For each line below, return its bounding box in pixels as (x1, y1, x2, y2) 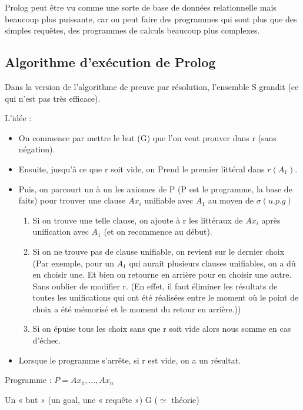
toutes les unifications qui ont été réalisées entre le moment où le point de (32, 291, 299, 304)
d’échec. (32, 334, 61, 346)
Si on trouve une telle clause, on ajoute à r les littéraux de (32, 214, 243, 226)
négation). (18, 143, 55, 155)
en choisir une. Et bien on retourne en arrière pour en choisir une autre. (32, 268, 292, 281)
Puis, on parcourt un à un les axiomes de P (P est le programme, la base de (18, 182, 292, 195)
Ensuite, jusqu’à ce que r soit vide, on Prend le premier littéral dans (18, 162, 265, 175)
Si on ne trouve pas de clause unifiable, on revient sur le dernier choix (32, 245, 285, 257)
